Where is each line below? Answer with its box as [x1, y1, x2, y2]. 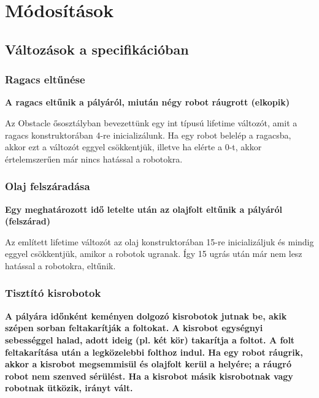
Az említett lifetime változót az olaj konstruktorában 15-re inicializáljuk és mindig [5, 235, 314, 248]
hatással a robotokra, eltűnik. [5, 259, 116, 272]
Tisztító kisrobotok [5, 285, 101, 300]
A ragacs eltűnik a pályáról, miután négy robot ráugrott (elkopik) [5, 96, 290, 109]
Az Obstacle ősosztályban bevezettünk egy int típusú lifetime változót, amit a [5, 116, 298, 129]
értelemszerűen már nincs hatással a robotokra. [5, 152, 183, 165]
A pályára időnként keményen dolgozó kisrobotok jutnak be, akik [5, 309, 287, 322]
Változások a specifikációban [5, 39, 189, 58]
